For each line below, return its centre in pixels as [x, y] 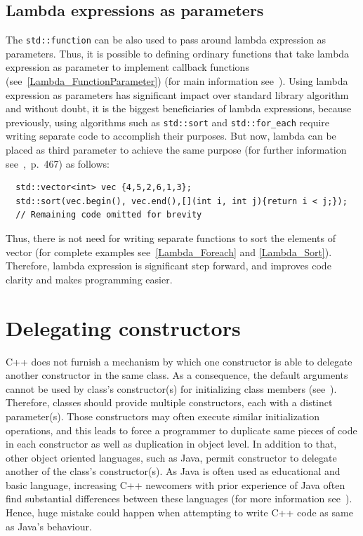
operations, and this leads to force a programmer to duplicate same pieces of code [181, 430]
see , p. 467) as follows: [58, 163]
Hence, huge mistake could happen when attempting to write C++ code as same [179, 512]
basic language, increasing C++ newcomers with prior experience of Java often [176, 484]
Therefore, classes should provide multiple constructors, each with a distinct [169, 402]
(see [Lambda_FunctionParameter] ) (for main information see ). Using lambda [177, 81]
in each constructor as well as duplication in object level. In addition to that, [171, 444]
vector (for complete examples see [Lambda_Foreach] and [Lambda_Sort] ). [169, 252]
